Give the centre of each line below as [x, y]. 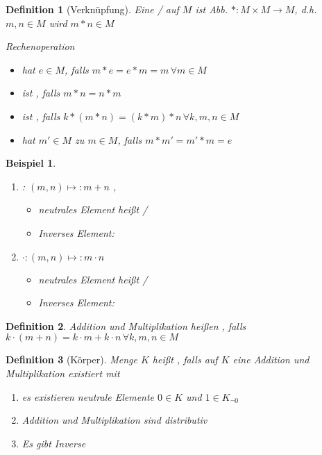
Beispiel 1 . [31, 163]
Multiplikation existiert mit [63, 373]
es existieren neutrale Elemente [88, 396]
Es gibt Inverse [54, 443]
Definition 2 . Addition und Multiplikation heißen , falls [126, 325]
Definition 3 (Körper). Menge [71, 359]
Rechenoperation [40, 46]
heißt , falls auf [185, 359]
